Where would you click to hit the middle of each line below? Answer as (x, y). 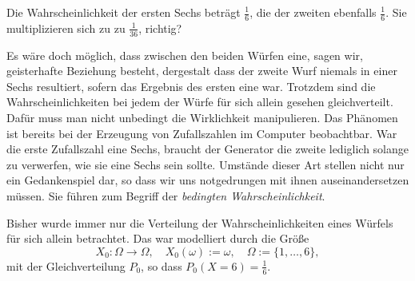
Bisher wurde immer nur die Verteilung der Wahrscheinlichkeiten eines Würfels (200, 222)
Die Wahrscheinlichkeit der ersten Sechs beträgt (124, 12)
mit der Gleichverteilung (66, 265)
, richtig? (160, 28)
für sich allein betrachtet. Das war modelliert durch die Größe (158, 238)
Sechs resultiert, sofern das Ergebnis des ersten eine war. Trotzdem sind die (191, 86)
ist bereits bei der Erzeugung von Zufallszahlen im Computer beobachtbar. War (202, 133)
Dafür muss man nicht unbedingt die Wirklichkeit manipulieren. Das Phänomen (202, 118)
